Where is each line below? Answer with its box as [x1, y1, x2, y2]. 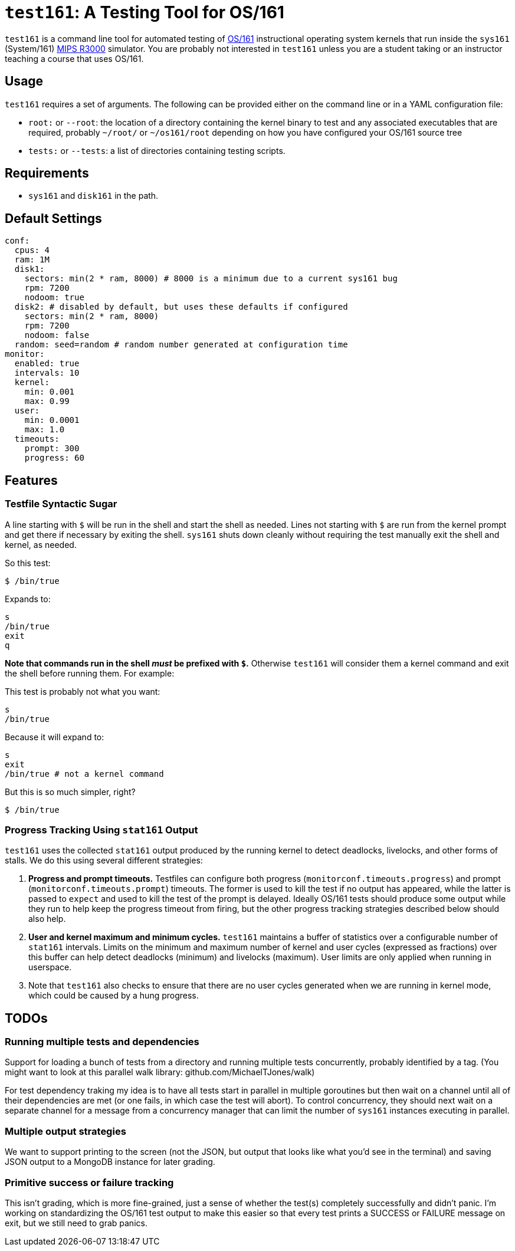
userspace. [28, 962, 72, 973]
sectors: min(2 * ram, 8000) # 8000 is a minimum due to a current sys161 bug [24, 274, 398, 284]
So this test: [5, 557, 51, 568]
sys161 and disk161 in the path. [28, 191, 159, 201]
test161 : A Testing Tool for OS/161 [5, 2, 284, 22]
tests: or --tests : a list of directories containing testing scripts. [28, 145, 286, 156]
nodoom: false [24, 330, 90, 340]
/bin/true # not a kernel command [5, 769, 164, 779]
